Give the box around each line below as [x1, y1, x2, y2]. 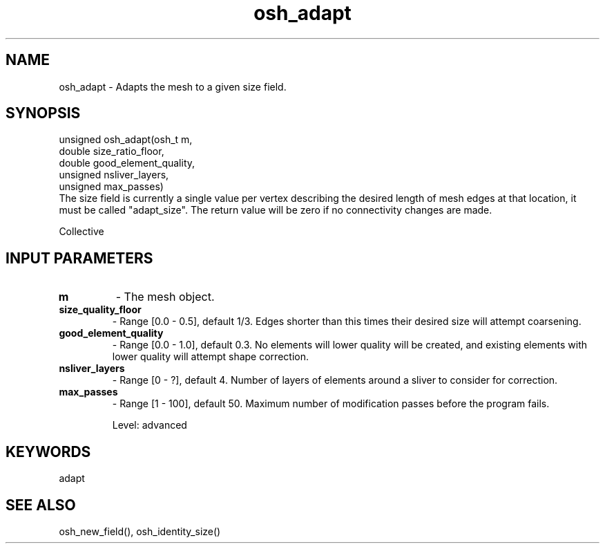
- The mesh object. [115, 290, 215, 304]
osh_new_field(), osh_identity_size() [59, 525, 221, 537]
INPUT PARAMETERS [6, 249, 153, 267]
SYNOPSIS [6, 104, 81, 122]
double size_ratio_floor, [59, 145, 164, 158]
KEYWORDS [6, 443, 91, 460]
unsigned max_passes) [59, 180, 164, 193]
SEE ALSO [6, 496, 76, 514]
